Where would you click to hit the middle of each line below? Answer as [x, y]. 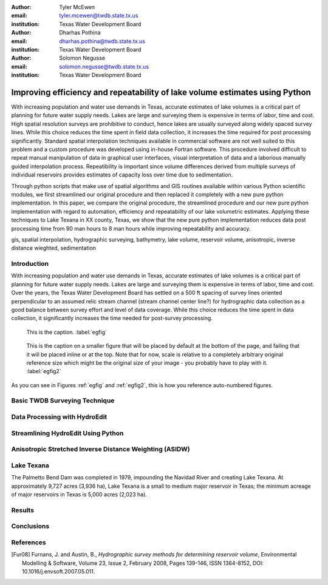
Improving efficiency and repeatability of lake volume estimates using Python [161, 92]
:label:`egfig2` [44, 371]
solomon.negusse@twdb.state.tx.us [104, 66]
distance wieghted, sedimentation [54, 248]
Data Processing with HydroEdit [59, 417]
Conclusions [30, 526]
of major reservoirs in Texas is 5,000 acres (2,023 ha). [79, 494]
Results [23, 510]
